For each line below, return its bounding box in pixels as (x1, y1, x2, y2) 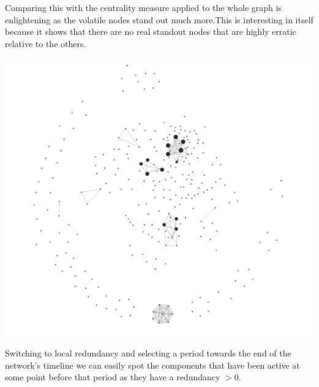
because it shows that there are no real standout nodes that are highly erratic (5, 25, 296, 38)
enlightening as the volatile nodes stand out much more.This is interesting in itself (5, 13, 313, 26)
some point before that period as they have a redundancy (5, 370, 220, 383)
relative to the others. (5, 37, 86, 50)
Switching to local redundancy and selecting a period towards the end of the (5, 347, 291, 359)
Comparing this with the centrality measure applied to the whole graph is (5, 1, 282, 13)
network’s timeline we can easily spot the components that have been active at (5, 358, 300, 371)
